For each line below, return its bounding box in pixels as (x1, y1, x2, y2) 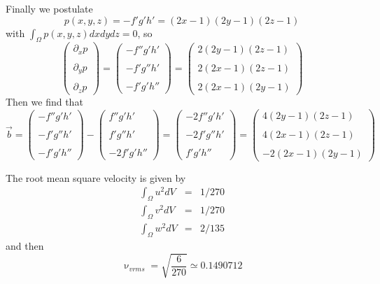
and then (6, 239, 44, 253)
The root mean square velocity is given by (6, 170, 186, 185)
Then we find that (6, 94, 83, 108)
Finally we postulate (6, 1, 93, 15)
